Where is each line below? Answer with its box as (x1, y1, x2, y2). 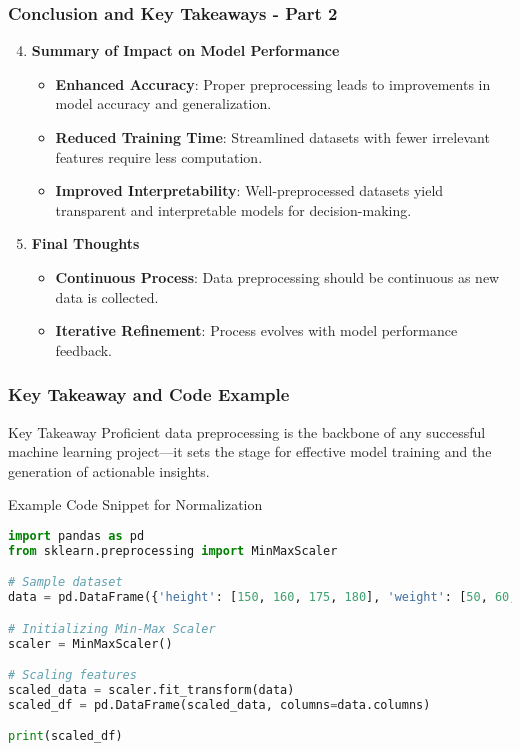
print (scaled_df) (8, 729, 123, 744)
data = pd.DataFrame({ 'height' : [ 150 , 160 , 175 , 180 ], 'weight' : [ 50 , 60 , (8, 590, 517, 605)
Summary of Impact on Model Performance (31, 40, 340, 61)
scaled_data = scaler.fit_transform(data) (8, 683, 295, 698)
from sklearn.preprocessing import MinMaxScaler (8, 543, 338, 558)
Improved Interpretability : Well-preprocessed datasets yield (55, 180, 444, 201)
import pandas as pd (8, 528, 145, 543)
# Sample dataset (8, 575, 123, 590)
